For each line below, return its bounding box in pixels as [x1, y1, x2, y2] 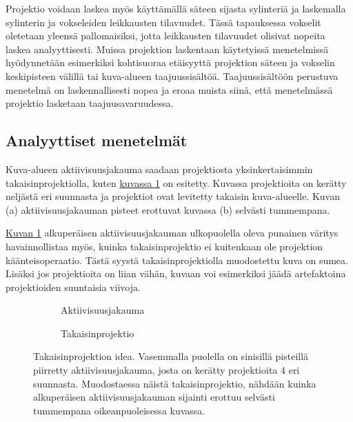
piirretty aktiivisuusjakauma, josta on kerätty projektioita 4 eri [33, 363, 300, 377]
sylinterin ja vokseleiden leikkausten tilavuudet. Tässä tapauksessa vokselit [6, 14, 321, 29]
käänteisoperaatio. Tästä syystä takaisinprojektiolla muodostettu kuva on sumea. [6, 252, 348, 267]
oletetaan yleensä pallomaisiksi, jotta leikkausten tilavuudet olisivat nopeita [6, 28, 325, 43]
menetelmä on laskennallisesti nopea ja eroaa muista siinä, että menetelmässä [6, 82, 333, 97]
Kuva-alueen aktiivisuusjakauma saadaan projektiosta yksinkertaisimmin [6, 161, 313, 176]
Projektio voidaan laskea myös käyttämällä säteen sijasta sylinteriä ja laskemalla [6, 1, 346, 15]
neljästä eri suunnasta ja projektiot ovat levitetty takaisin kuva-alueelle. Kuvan [6, 189, 340, 203]
